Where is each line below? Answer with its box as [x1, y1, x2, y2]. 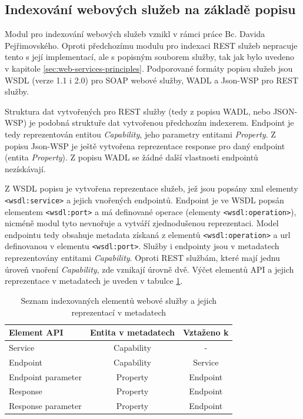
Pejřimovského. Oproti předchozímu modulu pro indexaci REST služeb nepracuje [5, 39, 298, 51]
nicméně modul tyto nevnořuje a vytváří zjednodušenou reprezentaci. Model [5, 217, 279, 229]
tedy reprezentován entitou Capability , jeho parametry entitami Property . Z [5, 128, 276, 140]
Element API [9, 326, 64, 338]
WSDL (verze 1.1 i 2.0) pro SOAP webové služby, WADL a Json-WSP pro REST [5, 73, 299, 86]
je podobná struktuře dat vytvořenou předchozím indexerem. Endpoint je [29, 116, 294, 129]
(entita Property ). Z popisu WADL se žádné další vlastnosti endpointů [5, 151, 258, 163]
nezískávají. [5, 162, 46, 175]
